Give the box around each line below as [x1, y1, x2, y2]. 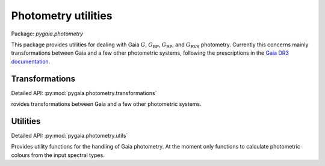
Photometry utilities [11, 9, 113, 22]
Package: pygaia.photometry [11, 30, 84, 37]
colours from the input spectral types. [11, 151, 105, 159]
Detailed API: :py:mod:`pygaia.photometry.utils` [11, 132, 128, 139]
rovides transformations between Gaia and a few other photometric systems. [11, 100, 202, 108]
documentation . [11, 58, 51, 65]
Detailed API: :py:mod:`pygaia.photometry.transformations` [11, 89, 157, 96]
